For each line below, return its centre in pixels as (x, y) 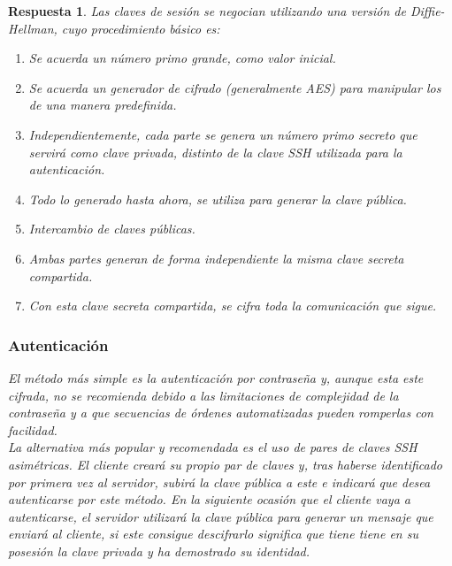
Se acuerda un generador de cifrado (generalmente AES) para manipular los (235, 87)
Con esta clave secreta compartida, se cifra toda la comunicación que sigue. (233, 306)
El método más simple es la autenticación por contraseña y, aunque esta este (216, 377)
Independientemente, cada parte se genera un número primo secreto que (223, 134)
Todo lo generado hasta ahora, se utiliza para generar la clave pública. (218, 199)
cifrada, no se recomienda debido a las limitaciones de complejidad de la (203, 395)
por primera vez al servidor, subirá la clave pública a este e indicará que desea (219, 482)
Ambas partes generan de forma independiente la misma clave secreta (216, 258)
